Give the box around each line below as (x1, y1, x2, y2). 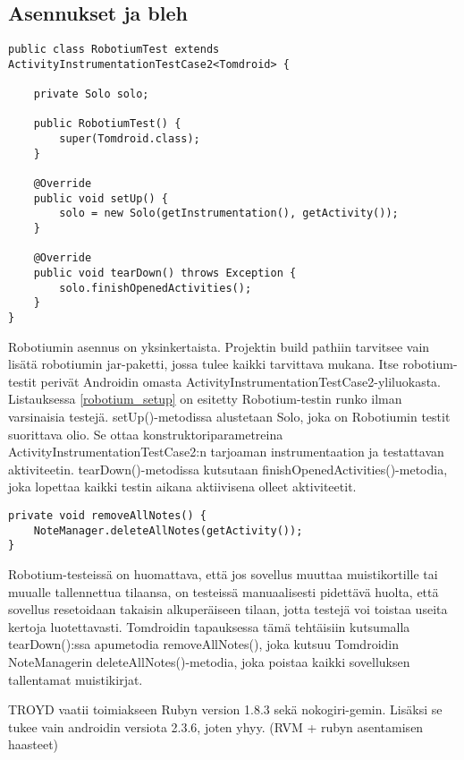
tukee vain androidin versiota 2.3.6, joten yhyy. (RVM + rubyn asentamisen (8, 717, 424, 736)
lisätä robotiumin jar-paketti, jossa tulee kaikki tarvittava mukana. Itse (8, 354, 399, 373)
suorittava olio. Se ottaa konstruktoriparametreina (8, 424, 283, 443)
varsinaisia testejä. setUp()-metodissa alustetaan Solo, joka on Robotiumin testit (8, 407, 451, 426)
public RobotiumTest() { (33, 117, 181, 131)
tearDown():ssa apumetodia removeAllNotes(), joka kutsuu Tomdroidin (8, 635, 399, 653)
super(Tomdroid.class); (59, 132, 200, 146)
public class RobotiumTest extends (8, 43, 220, 56)
